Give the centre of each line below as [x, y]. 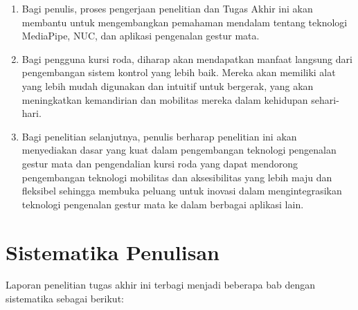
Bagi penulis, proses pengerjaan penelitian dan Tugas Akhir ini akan [167, 8]
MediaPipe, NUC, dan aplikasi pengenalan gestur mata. [141, 36]
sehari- [325, 99]
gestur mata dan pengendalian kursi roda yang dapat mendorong [160, 163]
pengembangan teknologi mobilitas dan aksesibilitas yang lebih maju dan [177, 177]
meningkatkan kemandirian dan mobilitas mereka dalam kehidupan [165, 99]
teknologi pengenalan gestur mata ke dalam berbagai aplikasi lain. [163, 204]
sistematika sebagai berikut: [65, 299]
